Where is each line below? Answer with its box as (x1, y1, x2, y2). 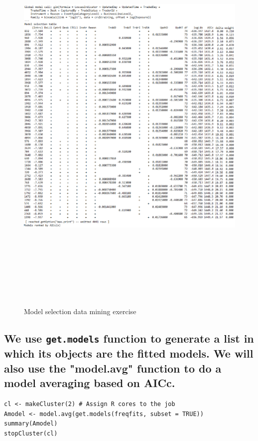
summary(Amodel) (4, 420, 58, 428)
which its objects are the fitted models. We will (4, 346, 254, 361)
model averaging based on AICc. (4, 375, 175, 391)
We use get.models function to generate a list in (4, 331, 254, 346)
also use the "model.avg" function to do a (4, 360, 222, 376)
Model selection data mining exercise (24, 306, 136, 317)
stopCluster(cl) (4, 430, 58, 437)
